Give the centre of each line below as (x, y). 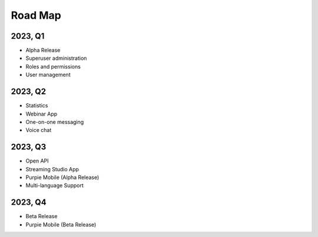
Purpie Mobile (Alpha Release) (62, 177)
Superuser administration (56, 58)
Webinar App (42, 114)
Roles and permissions (53, 66)
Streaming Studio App (52, 169)
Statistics (37, 106)
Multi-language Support (54, 185)
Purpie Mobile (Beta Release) (61, 224)
